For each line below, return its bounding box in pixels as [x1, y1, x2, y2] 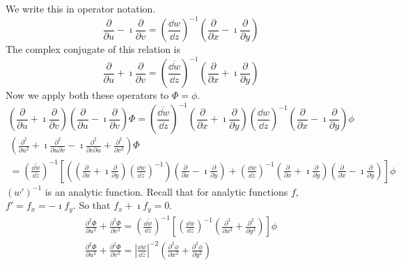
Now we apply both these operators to [6, 88, 169, 102]
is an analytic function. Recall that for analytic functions [45, 184, 288, 198]
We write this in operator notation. [6, 1, 156, 15]
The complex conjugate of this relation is [6, 42, 181, 56]
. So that [72, 198, 111, 212]
